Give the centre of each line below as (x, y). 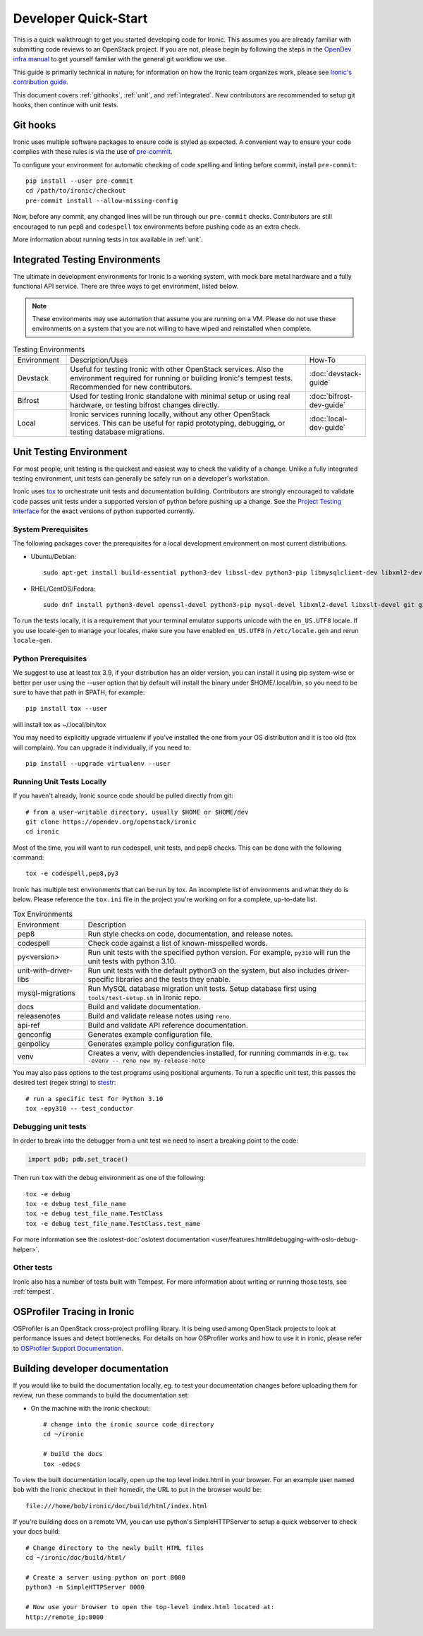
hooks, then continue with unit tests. (66, 104)
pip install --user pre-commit (80, 181)
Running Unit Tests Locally (60, 781)
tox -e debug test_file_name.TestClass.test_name (113, 1223)
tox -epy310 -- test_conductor (80, 1109)
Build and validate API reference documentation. (168, 1025)
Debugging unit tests (50, 1126)
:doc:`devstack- (336, 374)
